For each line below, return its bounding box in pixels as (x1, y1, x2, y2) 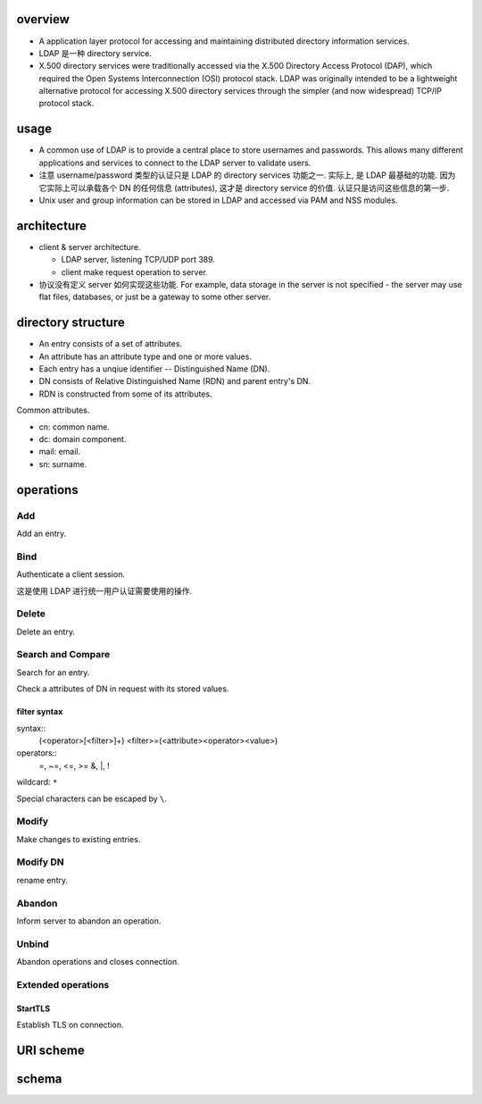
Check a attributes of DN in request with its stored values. (16, 683, 229, 694)
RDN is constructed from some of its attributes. (38, 389, 212, 399)
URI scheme (16, 1042, 85, 1058)
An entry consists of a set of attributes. (38, 339, 183, 349)
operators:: (16, 748, 57, 758)
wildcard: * (16, 777, 58, 788)
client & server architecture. (38, 241, 141, 252)
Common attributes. (16, 405, 90, 415)
